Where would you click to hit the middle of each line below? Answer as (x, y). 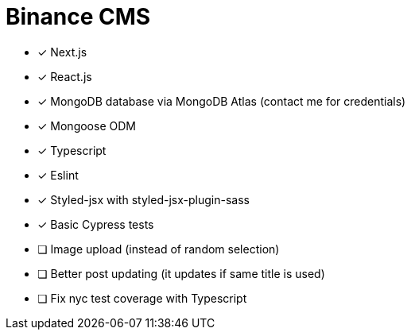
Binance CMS (78, 17)
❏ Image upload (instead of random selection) (159, 249)
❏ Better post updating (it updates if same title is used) (181, 273)
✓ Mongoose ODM (87, 126)
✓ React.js (65, 76)
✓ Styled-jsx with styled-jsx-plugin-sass (143, 199)
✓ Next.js (62, 52)
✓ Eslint (58, 175)
